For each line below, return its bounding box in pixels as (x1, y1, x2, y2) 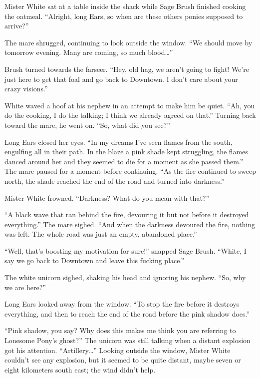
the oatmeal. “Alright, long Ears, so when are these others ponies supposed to (4, 10, 243, 21)
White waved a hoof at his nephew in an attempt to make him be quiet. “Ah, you (4, 100, 255, 110)
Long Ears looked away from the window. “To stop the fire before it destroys (4, 299, 240, 309)
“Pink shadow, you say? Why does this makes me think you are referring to (4, 325, 236, 336)
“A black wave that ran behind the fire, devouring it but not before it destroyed (4, 209, 249, 220)
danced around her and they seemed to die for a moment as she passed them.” (4, 156, 244, 166)
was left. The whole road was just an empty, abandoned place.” (4, 229, 197, 239)
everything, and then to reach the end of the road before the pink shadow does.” (4, 308, 250, 319)
